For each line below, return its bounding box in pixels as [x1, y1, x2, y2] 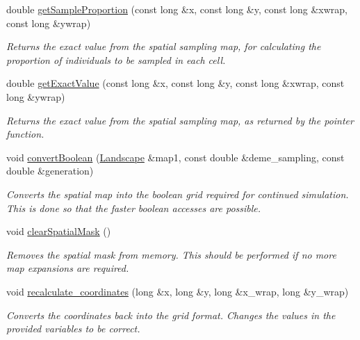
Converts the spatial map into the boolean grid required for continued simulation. [6, 186, 349, 201]
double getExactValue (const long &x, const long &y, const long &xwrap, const [6, 76, 345, 90]
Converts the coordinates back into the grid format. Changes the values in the [6, 307, 336, 322]
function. [6, 127, 44, 141]
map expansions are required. [6, 261, 129, 275]
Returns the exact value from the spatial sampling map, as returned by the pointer [6, 113, 354, 127]
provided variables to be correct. [6, 321, 140, 336]
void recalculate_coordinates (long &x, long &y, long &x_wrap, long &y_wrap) [6, 284, 349, 298]
